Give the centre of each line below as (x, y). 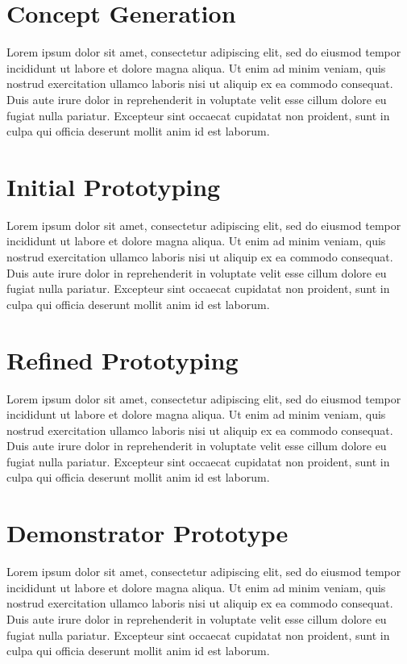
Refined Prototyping (123, 359)
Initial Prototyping (114, 186)
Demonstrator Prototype (147, 533)
